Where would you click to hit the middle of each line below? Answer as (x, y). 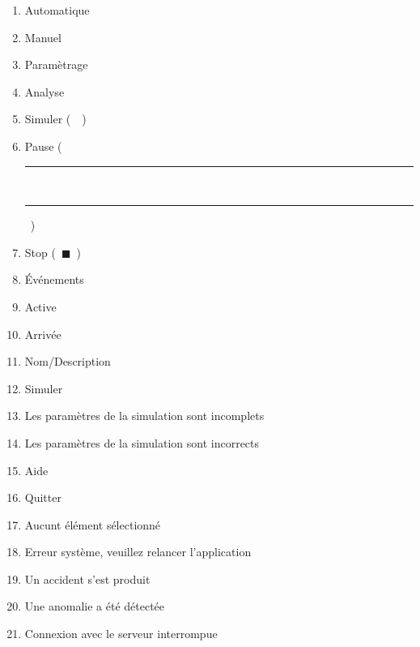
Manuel (43, 37)
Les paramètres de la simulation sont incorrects (142, 442)
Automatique (57, 10)
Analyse (45, 91)
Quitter (43, 497)
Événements (54, 279)
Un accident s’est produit (87, 578)
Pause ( (43, 146)
